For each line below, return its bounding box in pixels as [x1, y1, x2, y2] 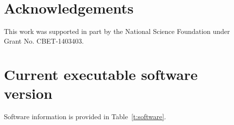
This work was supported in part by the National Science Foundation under [4, 26, 230, 36]
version [4, 83, 53, 103]
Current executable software [4, 64, 198, 84]
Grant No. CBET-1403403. [4, 35, 84, 46]
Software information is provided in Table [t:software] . [4, 111, 166, 121]
